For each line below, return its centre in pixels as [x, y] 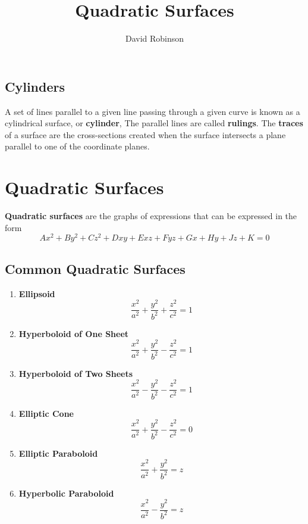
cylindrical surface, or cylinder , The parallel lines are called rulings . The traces [154, 123]
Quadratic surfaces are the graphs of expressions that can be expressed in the [151, 216]
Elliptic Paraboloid [58, 453]
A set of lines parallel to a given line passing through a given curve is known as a [153, 111]
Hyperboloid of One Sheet [74, 333]
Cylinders [35, 86]
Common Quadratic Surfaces [95, 268]
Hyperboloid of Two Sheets [76, 373]
